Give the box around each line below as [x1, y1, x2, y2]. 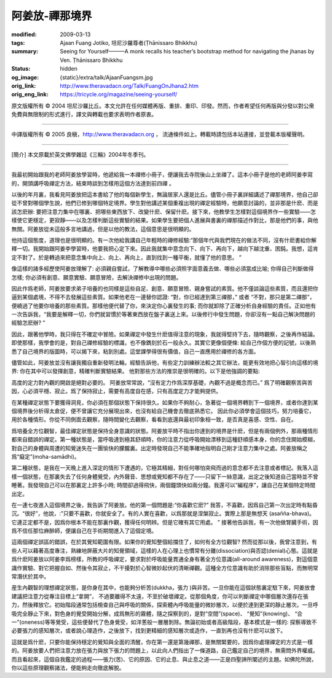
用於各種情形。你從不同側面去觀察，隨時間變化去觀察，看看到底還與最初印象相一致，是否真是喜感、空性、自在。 [11, 416, 297, 423]
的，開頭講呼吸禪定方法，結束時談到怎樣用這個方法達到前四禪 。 [11, 179, 175, 187]
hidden [60, 65, 78, 72]
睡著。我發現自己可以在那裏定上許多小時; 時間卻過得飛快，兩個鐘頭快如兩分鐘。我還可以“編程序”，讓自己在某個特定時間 [11, 481, 316, 489]
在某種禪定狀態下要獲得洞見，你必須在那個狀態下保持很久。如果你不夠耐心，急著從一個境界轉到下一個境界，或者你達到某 [11, 399, 318, 406]
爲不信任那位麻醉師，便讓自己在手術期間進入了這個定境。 [11, 527, 157, 534]
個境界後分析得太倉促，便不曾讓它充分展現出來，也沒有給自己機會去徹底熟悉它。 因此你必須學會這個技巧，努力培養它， [11, 407, 315, 415]
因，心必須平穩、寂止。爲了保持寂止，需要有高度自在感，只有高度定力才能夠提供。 [11, 388, 221, 395]
